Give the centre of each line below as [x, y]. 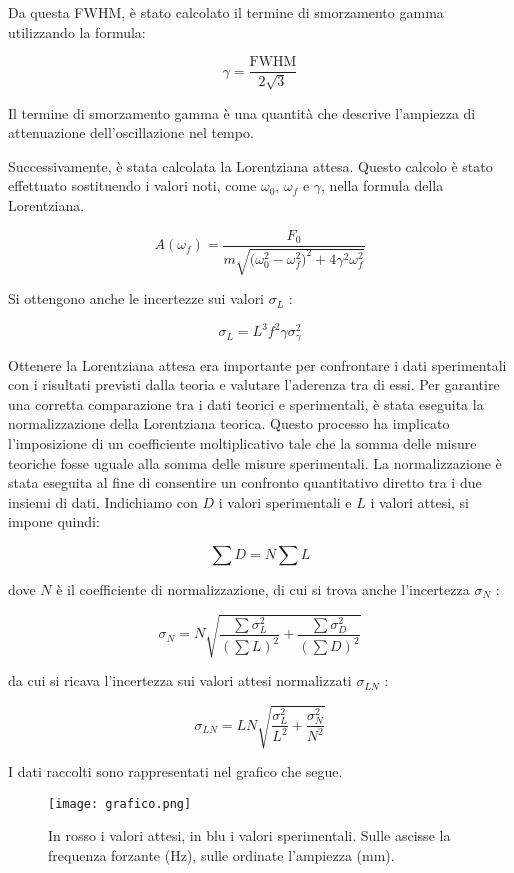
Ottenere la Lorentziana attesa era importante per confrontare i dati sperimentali [257, 364]
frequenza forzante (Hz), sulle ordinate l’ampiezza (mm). [221, 855]
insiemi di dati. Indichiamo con [103, 501]
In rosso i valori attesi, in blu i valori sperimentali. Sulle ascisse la [249, 835]
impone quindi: [54, 521]
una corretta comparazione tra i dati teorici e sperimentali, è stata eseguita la [246, 403]
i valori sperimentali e [285, 501]
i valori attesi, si [420, 501]
